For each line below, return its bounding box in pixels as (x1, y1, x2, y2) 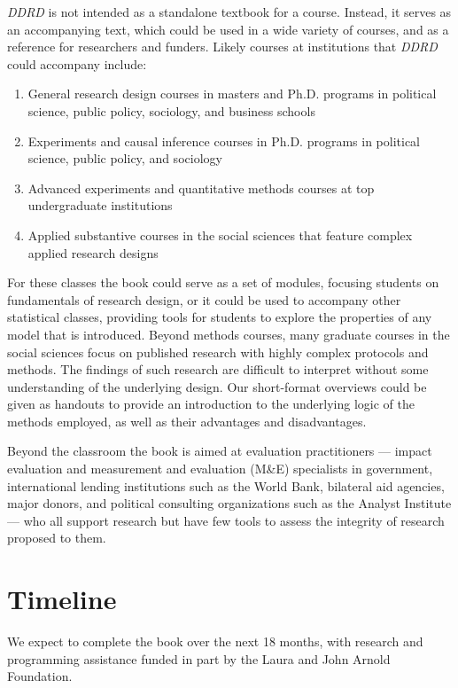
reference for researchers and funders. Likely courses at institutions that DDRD (7, 37, 438, 56)
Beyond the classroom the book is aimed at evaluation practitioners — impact (7, 442, 432, 460)
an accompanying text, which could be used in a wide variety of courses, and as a (7, 20, 449, 38)
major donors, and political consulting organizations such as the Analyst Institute (7, 494, 452, 512)
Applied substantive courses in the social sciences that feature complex (27, 225, 413, 244)
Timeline (7, 581, 117, 617)
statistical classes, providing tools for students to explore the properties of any (7, 308, 432, 326)
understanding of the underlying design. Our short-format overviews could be (7, 377, 427, 395)
